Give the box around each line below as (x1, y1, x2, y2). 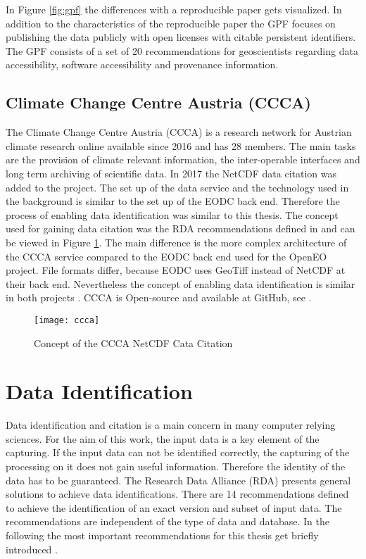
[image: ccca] (34, 315, 100, 325)
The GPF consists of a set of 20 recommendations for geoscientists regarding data (6, 43, 358, 58)
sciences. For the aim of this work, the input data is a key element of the (6, 431, 320, 446)
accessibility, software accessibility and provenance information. (6, 57, 279, 72)
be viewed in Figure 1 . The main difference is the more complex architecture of (6, 234, 347, 249)
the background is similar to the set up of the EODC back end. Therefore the (6, 194, 340, 208)
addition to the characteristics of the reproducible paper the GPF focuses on (6, 15, 336, 30)
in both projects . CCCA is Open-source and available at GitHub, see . (6, 290, 312, 305)
